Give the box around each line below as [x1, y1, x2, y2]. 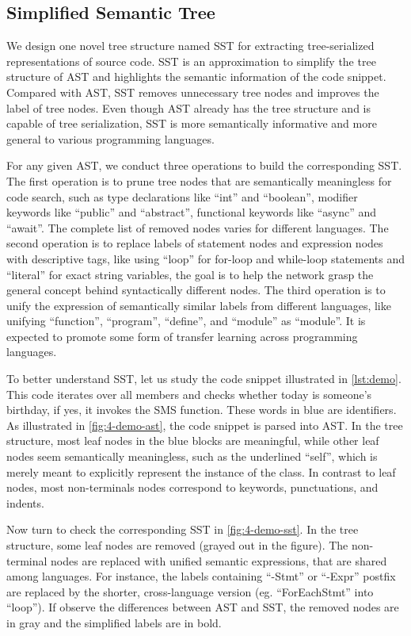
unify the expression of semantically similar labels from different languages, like [6, 297, 391, 313]
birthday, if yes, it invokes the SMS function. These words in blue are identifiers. [6, 401, 397, 418]
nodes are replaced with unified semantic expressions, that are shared [51, 552, 387, 569]
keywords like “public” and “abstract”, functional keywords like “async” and [6, 204, 377, 220]
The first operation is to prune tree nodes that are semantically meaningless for [6, 172, 392, 189]
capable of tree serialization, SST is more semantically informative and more [6, 115, 377, 132]
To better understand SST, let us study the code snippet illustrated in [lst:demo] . [6, 370, 401, 387]
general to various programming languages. [6, 130, 215, 147]
